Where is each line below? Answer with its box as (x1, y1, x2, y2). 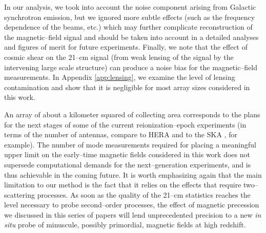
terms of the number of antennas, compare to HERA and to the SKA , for (4, 129, 237, 140)
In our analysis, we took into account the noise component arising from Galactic (4, 2, 256, 12)
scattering (4, 189, 35, 200)
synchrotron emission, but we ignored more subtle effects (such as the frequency (4, 11, 255, 22)
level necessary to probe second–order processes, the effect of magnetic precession (4, 199, 259, 210)
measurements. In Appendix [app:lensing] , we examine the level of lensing (4, 72, 235, 82)
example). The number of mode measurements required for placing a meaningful (4, 139, 256, 150)
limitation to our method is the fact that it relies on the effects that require (4, 179, 241, 190)
